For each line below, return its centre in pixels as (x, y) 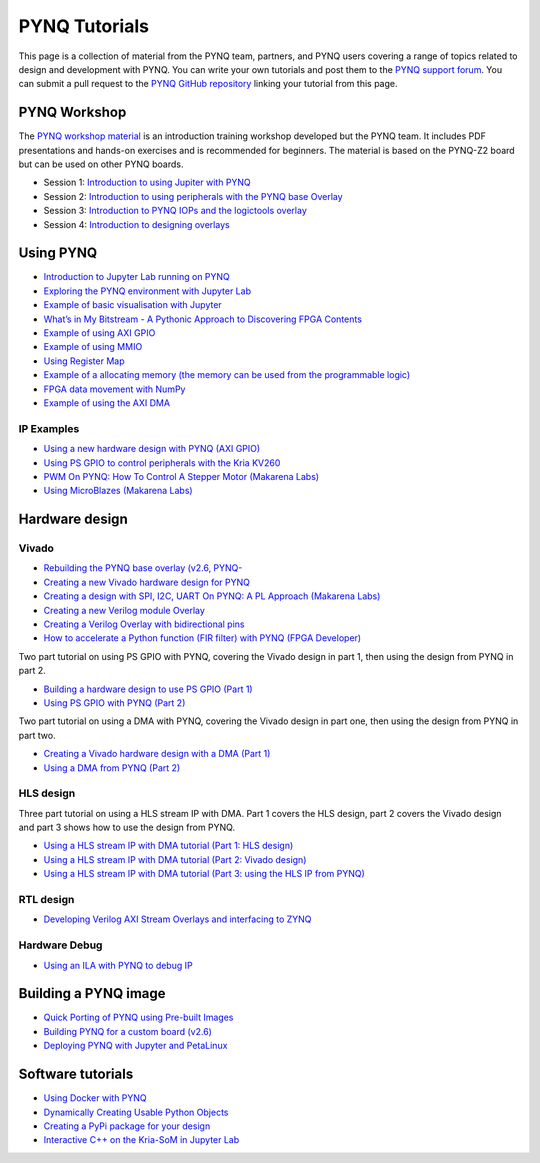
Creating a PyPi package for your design (127, 1126)
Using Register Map (84, 361)
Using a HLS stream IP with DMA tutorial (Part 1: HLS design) (168, 846)
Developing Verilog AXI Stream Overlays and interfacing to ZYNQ (177, 919)
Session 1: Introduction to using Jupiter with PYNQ (147, 182)
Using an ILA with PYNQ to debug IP (118, 965)
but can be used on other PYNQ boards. (101, 164)
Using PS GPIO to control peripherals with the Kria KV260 (162, 462)
